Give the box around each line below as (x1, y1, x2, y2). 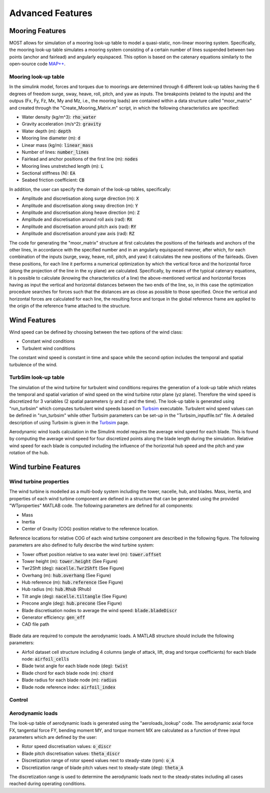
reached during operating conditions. (9, 780, 86, 786)
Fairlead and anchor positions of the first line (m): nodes (21, 156, 138, 162)
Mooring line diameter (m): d (21, 135, 81, 141)
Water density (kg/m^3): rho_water (21, 114, 96, 120)
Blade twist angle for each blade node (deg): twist (21, 663, 128, 669)
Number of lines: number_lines (21, 149, 89, 155)
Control (9, 696, 28, 703)
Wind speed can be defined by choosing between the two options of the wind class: (9, 329, 183, 335)
